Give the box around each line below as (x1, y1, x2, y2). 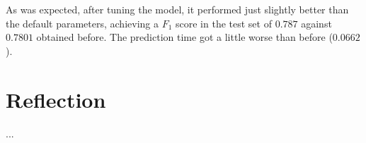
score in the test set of (176, 15, 272, 30)
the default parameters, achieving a (6, 15, 159, 30)
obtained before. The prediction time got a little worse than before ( (36, 30, 333, 44)
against (301, 15, 332, 30)
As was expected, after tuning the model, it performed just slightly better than (6, 2, 349, 16)
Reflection (6, 85, 106, 113)
